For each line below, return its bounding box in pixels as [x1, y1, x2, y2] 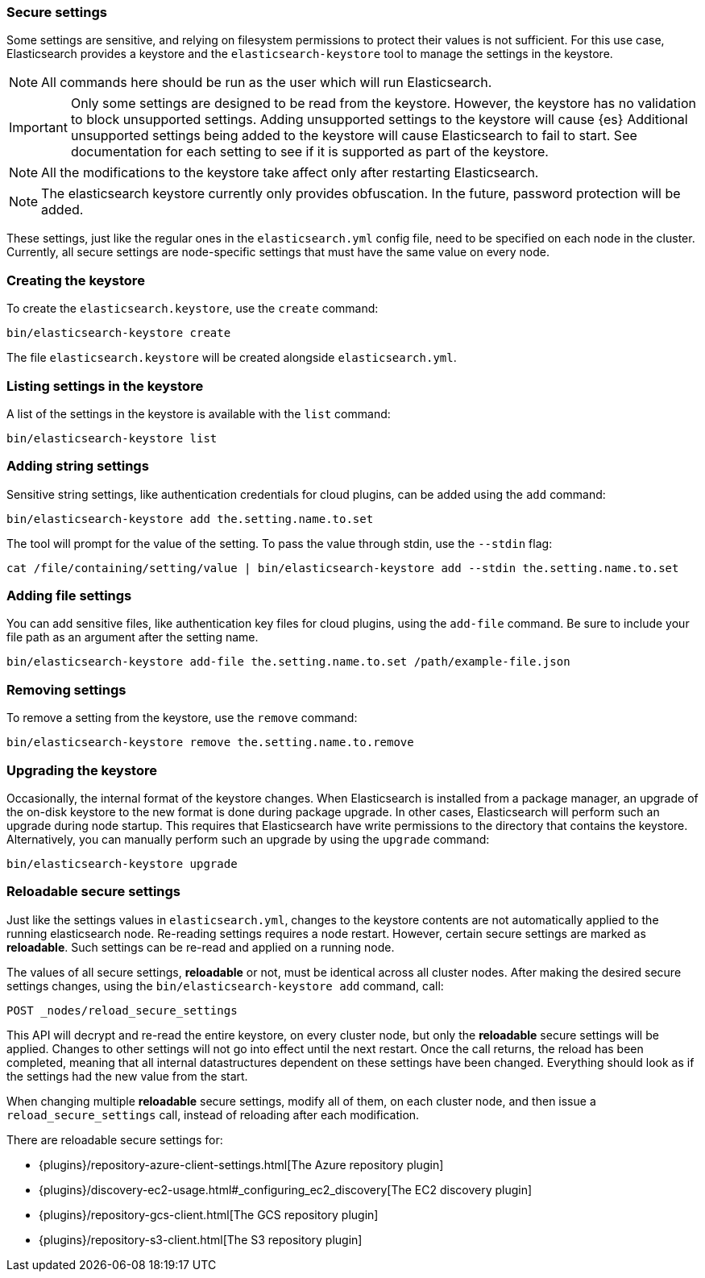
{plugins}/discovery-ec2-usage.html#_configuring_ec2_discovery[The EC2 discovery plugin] [39, 1182, 533, 1197]
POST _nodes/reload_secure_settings [6, 1003, 238, 1017]
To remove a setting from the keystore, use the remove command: [6, 711, 358, 725]
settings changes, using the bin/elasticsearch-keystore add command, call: [6, 978, 444, 993]
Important [9, 119, 68, 136]
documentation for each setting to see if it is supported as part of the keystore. [70, 143, 549, 160]
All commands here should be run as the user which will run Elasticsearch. [41, 74, 492, 91]
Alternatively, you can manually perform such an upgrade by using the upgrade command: [6, 832, 490, 846]
